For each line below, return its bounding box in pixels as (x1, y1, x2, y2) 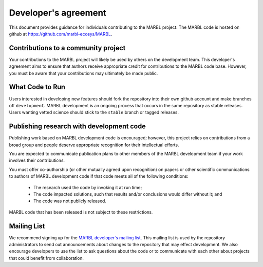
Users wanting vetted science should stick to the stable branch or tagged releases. (9, 110, 179, 115)
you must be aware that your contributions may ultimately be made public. (9, 70, 158, 76)
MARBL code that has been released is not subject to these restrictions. (9, 209, 153, 215)
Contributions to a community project (9, 44, 126, 52)
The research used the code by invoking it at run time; (33, 184, 142, 190)
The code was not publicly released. (33, 198, 107, 204)
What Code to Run (9, 83, 66, 91)
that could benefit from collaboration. (9, 255, 84, 261)
